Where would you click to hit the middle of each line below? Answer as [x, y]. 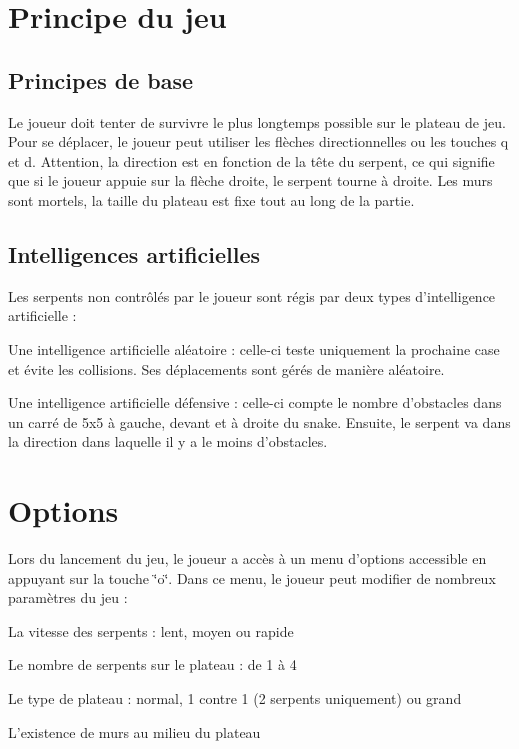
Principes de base [101, 79]
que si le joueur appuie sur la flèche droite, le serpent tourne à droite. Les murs [250, 180]
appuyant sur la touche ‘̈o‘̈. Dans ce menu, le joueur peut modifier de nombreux [252, 577]
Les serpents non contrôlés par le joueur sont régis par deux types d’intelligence [252, 295]
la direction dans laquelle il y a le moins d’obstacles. [168, 441]
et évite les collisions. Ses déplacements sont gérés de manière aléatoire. [226, 368]
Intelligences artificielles [134, 253]
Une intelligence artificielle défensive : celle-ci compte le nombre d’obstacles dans [255, 402]
